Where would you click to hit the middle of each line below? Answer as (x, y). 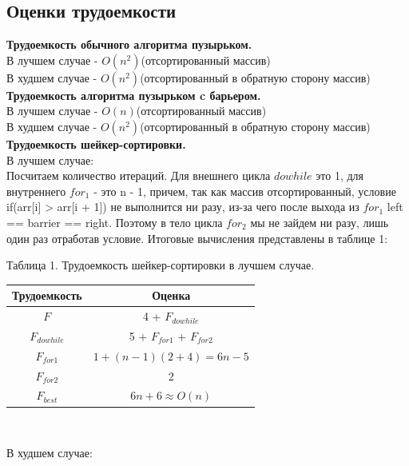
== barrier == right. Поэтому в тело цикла (115, 222)
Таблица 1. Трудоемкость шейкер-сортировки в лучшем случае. (161, 265)
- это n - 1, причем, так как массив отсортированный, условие (245, 191)
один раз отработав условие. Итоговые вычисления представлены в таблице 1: (197, 238)
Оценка (171, 295)
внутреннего (36, 191)
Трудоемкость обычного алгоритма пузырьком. (129, 44)
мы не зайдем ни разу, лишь (320, 222)
